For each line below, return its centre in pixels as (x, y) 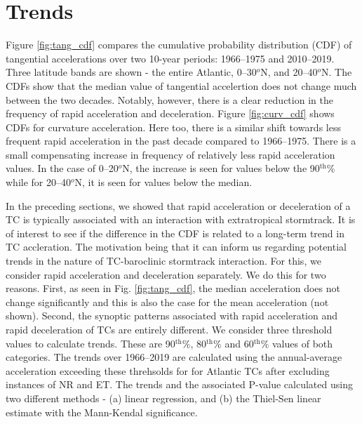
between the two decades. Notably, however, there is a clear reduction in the (169, 99)
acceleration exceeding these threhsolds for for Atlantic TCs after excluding (168, 370)
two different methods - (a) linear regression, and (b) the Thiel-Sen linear (163, 398)
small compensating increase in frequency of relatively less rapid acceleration (170, 154)
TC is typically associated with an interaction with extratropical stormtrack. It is (181, 219)
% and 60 (234, 343)
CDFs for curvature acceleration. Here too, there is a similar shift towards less (173, 127)
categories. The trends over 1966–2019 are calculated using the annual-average (174, 357)
